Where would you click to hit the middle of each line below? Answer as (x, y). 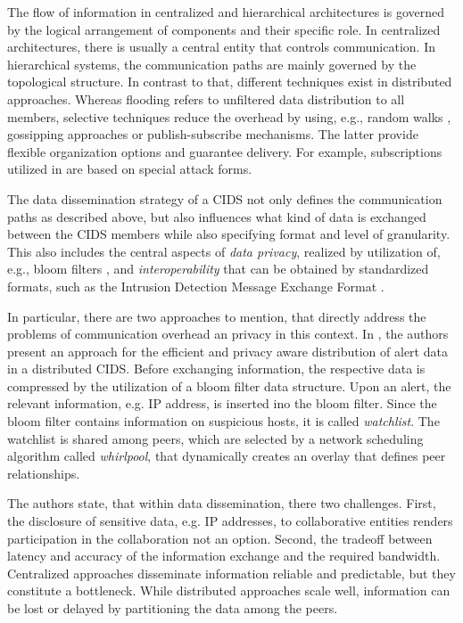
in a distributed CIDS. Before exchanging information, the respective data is (216, 369)
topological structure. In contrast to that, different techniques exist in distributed (230, 82)
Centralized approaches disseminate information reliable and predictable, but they (231, 573)
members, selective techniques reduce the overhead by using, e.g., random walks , (229, 116)
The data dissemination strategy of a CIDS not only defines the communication (225, 198)
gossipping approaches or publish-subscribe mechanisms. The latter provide (213, 134)
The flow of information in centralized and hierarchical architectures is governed (226, 12)
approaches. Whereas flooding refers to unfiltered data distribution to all (206, 98)
